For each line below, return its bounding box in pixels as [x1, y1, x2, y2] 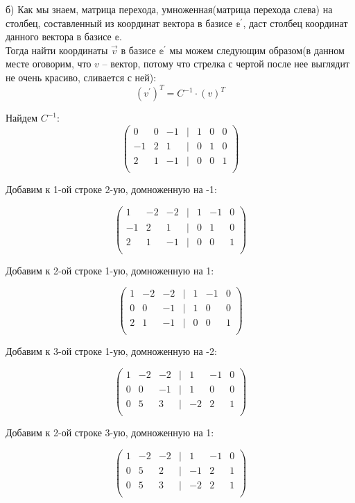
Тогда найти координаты [6, 42, 108, 57]
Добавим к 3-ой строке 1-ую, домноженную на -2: [6, 344, 217, 358]
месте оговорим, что [6, 56, 92, 71]
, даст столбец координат [243, 15, 348, 30]
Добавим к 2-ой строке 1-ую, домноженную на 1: [6, 263, 214, 277]
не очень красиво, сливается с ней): [6, 69, 157, 84]
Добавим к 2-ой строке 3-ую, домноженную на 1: [6, 425, 214, 440]
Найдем [6, 110, 38, 125]
